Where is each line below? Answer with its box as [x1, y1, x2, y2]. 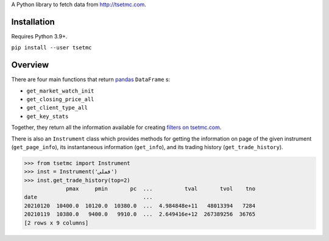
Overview [11, 60, 49, 70]
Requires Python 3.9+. [11, 32, 68, 40]
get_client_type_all [26, 104, 88, 111]
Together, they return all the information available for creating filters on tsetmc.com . [11, 124, 222, 131]
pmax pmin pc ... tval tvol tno [66, 186, 256, 192]
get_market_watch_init [26, 87, 94, 94]
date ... [24, 194, 153, 201]
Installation [11, 16, 55, 27]
